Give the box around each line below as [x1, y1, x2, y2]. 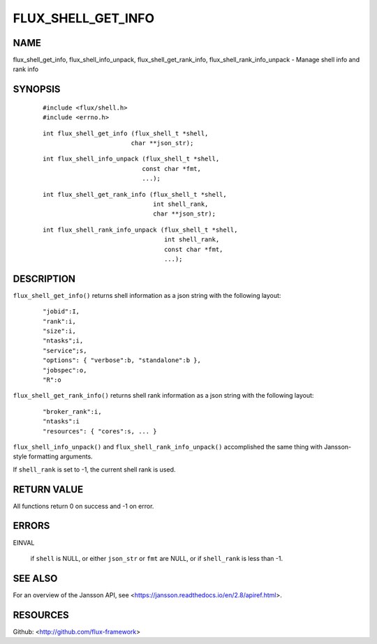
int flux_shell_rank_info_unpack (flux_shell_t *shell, [43, 225, 238, 234]
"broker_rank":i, [43, 407, 102, 415]
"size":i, [43, 327, 76, 335]
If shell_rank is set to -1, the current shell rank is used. [13, 465, 176, 474]
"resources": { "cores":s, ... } [43, 427, 157, 435]
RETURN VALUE [13, 484, 84, 495]
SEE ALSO [13, 572, 58, 584]
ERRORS [13, 520, 50, 532]
